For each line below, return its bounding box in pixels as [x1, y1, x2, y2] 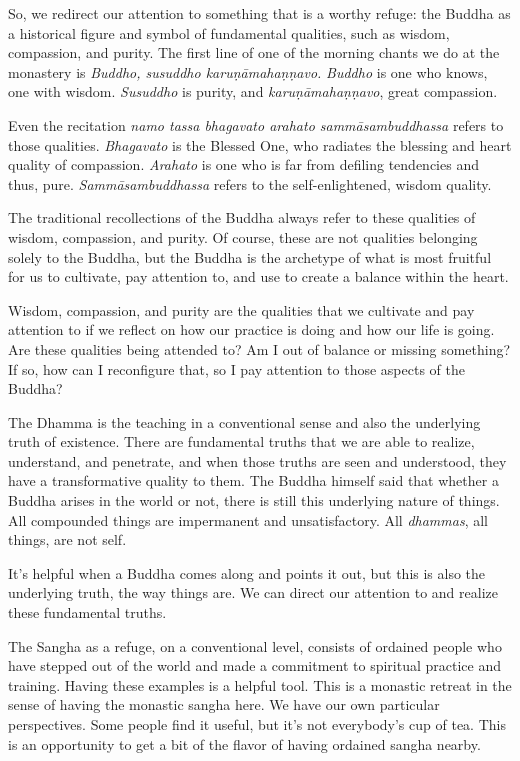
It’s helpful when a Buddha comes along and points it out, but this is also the [8, 562, 486, 583]
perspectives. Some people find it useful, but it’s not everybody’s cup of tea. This [8, 714, 506, 734]
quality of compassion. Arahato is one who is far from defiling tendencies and [8, 154, 479, 175]
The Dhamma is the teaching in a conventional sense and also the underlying [8, 411, 481, 432]
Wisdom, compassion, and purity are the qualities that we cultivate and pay [8, 299, 475, 320]
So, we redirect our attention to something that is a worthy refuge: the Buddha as [8, 3, 511, 23]
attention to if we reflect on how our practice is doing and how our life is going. [8, 319, 495, 340]
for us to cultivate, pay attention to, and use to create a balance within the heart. [8, 266, 509, 287]
